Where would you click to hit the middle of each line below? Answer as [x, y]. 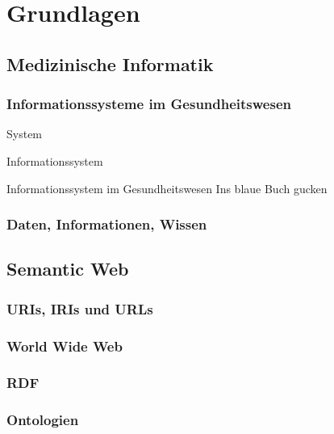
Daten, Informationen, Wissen [107, 224]
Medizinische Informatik [110, 63]
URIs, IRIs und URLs [80, 308]
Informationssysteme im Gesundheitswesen [149, 104]
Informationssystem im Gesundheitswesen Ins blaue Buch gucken [167, 188]
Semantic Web [68, 269]
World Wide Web [65, 346]
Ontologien [43, 420]
